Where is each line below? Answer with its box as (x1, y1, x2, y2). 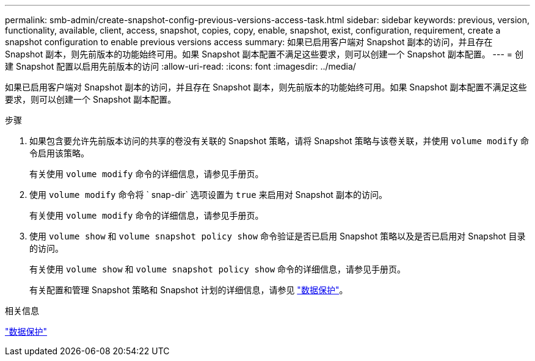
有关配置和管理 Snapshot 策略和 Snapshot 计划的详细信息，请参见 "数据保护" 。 (29, 285, 348, 295)
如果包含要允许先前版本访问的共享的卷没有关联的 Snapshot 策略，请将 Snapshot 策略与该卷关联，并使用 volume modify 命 (29, 136, 529, 146)
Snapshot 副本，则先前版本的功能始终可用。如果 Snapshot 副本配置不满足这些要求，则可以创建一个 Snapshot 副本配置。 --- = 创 (5, 49, 524, 59)
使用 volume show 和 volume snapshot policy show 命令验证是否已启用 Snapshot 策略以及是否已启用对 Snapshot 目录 (29, 231, 526, 241)
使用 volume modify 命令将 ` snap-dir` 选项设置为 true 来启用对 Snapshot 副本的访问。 (29, 189, 387, 200)
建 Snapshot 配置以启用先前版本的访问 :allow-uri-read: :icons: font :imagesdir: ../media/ (5, 61, 356, 71)
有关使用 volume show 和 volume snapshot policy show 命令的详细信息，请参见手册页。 (29, 264, 406, 274)
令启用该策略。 (29, 148, 89, 158)
